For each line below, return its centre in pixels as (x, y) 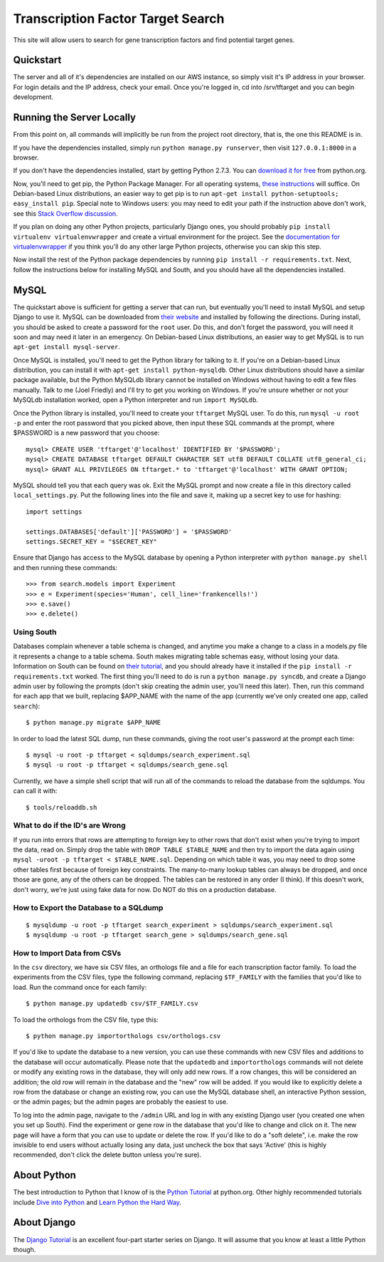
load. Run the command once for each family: (80, 987)
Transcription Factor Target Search (119, 19)
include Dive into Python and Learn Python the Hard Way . (97, 1202)
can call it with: (35, 791)
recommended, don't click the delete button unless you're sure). (107, 1155)
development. (33, 97)
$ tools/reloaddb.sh (62, 807)
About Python (44, 1175)
